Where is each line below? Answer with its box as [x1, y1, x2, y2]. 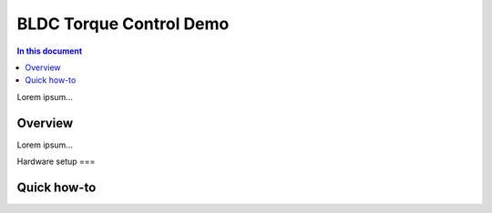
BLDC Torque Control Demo [16, 14, 230, 34]
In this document [16, 46, 83, 56]
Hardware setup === [16, 156, 96, 167]
